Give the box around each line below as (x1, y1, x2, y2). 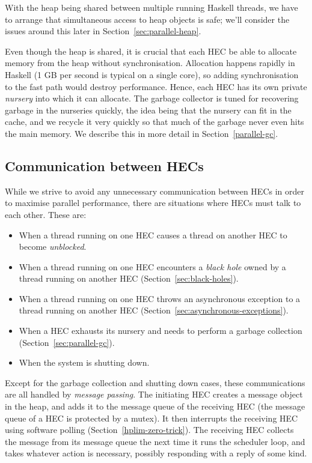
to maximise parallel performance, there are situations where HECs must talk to (5, 196, 301, 209)
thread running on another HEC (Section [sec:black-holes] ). (19, 272, 239, 285)
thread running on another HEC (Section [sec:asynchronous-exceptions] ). (19, 304, 289, 316)
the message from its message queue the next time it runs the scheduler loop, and (5, 435, 305, 447)
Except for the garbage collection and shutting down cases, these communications (5, 376, 305, 389)
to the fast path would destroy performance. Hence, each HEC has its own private (5, 80, 307, 92)
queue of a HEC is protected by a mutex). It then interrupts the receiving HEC (5, 411, 298, 424)
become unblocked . (19, 240, 87, 253)
